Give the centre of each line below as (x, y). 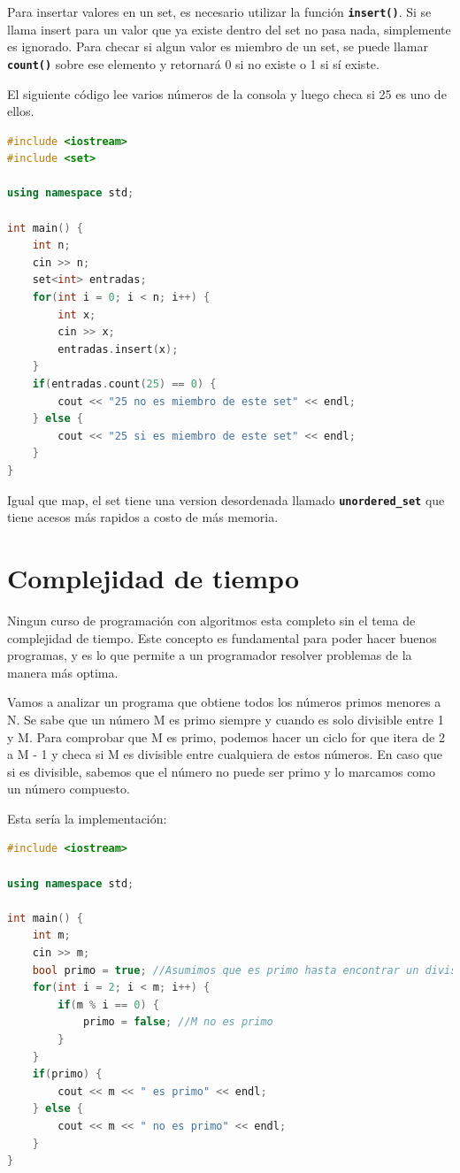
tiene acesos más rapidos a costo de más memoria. (143, 517)
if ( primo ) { (67, 1074)
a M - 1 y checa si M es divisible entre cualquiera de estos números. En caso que (225, 754)
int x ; (77, 314)
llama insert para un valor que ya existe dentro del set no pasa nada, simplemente (229, 29)
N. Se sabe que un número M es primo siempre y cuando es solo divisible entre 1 (226, 719)
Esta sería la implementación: (87, 818)
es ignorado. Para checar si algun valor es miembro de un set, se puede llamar (218, 46)
